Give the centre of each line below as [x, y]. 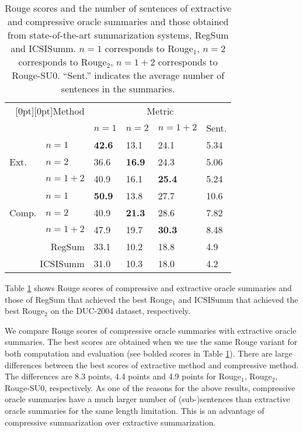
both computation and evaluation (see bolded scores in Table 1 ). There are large [149, 353]
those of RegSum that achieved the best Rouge [89, 299]
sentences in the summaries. [118, 89]
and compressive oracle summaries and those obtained [118, 21]
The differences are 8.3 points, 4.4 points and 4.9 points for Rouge [123, 376]
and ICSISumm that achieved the [238, 299]
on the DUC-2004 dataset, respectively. [121, 311]
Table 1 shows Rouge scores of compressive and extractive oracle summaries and [148, 288]
